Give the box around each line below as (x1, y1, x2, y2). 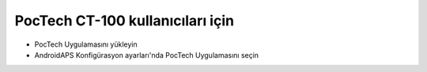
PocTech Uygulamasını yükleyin (34, 40, 138, 49)
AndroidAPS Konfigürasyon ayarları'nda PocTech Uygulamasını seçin (34, 50, 259, 59)
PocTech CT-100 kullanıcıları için (14, 12, 235, 29)
